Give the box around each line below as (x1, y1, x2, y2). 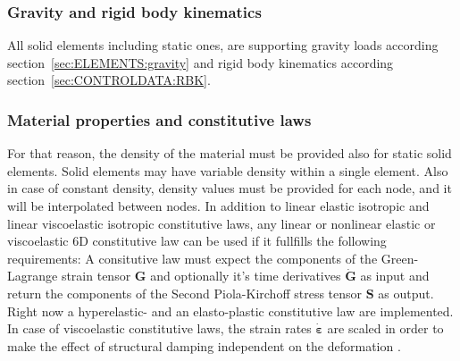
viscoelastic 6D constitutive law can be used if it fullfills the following (7, 231, 387, 250)
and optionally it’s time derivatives (150, 266, 341, 285)
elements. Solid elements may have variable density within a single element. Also (7, 161, 448, 180)
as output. (378, 283, 434, 302)
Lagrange (7, 266, 58, 285)
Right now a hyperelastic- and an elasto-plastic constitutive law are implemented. (7, 301, 454, 320)
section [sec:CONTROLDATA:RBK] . (7, 71, 211, 89)
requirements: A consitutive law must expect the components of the (7, 248, 378, 267)
